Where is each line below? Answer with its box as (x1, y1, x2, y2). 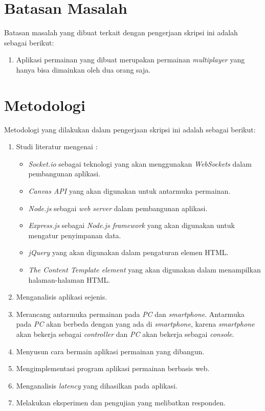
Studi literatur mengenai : (16, 141, 98, 152)
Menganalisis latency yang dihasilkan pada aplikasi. (16, 380, 178, 391)
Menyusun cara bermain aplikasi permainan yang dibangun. (16, 346, 205, 356)
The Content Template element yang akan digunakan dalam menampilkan (28, 264, 261, 275)
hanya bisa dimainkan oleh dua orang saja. (16, 64, 151, 75)
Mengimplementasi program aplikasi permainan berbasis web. (16, 363, 210, 374)
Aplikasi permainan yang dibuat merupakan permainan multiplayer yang (16, 54, 245, 65)
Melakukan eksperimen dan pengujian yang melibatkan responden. (16, 397, 226, 408)
